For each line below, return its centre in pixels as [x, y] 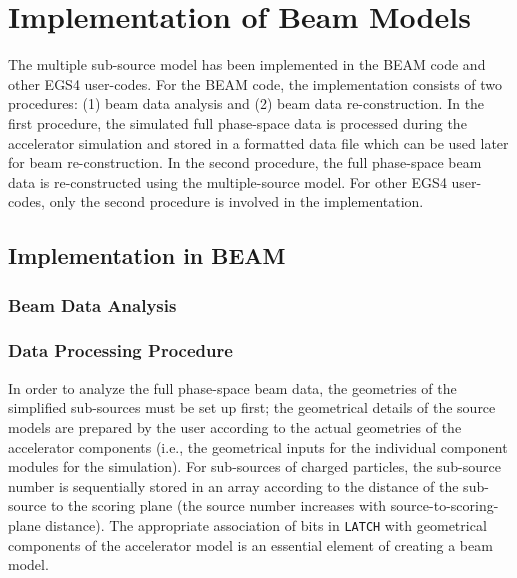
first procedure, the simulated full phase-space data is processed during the [237, 122]
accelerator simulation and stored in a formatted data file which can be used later [258, 142]
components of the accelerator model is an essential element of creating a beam [250, 544]
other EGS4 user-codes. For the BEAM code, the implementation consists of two [255, 83]
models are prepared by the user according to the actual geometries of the [235, 426]
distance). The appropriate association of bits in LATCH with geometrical [266, 524]
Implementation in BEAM [147, 255]
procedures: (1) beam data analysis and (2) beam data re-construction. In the [246, 103]
